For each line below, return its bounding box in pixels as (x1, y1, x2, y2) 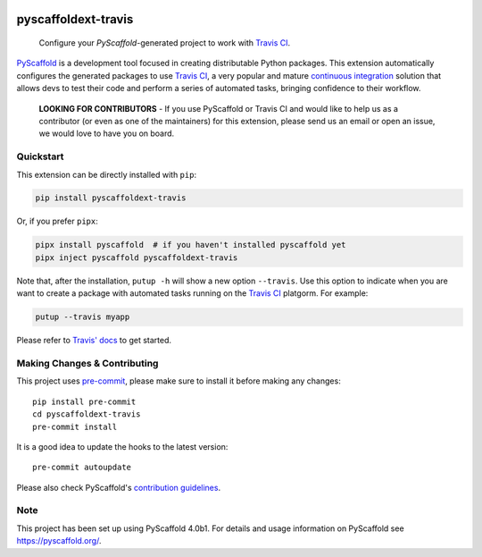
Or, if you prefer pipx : (16, 215, 98, 227)
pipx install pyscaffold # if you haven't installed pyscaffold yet (35, 240, 346, 250)
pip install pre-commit (32, 396, 137, 407)
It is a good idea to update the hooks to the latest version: (16, 441, 229, 452)
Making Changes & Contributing (16, 357, 159, 369)
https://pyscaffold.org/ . (16, 536, 102, 546)
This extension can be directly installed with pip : (16, 169, 196, 180)
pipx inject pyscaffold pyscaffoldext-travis (35, 252, 238, 263)
